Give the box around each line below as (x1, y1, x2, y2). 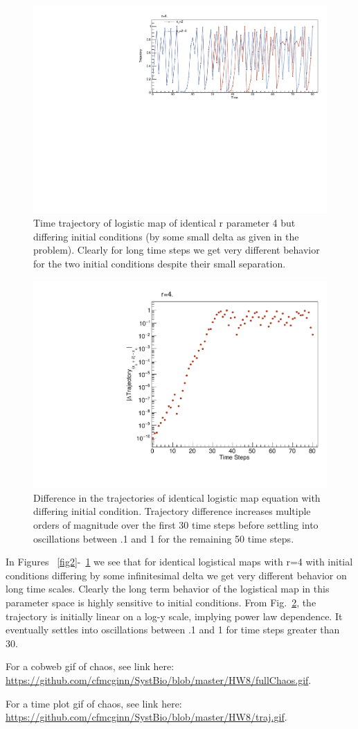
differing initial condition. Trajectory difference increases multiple (33, 504, 311, 518)
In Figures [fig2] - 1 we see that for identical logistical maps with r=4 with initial (6, 554, 353, 569)
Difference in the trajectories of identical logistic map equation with (33, 490, 321, 504)
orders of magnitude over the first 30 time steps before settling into (33, 518, 319, 532)
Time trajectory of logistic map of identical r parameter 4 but (33, 216, 296, 230)
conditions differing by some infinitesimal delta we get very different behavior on (6, 568, 347, 582)
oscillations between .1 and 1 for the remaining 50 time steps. (33, 531, 294, 545)
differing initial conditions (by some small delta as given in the (33, 229, 299, 243)
